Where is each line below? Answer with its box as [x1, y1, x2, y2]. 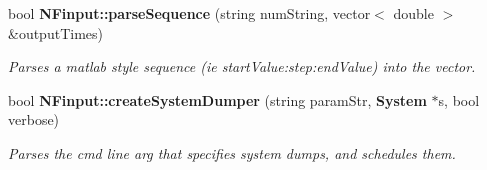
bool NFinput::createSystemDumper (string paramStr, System [8, 89, 427, 110]
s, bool [438, 89, 480, 110]
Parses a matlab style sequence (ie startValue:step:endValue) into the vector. [8, 56, 476, 77]
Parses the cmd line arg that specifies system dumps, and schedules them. [8, 142, 456, 163]
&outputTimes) [8, 22, 103, 43]
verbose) [8, 109, 60, 130]
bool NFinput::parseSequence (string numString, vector [8, 3, 371, 23]
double [393, 3, 434, 23]
